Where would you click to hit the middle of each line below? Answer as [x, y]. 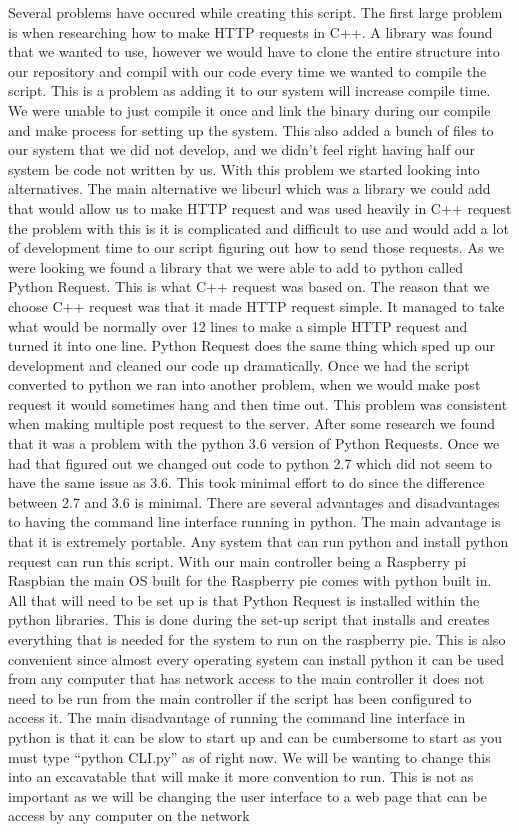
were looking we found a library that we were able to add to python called [236, 266]
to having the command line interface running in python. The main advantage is [254, 521]
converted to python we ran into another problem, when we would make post [244, 384]
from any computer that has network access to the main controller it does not [246, 678]
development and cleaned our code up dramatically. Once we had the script [239, 364]
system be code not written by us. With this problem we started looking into [244, 168]
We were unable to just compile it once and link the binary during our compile [249, 109]
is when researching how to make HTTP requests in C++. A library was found [250, 31]
